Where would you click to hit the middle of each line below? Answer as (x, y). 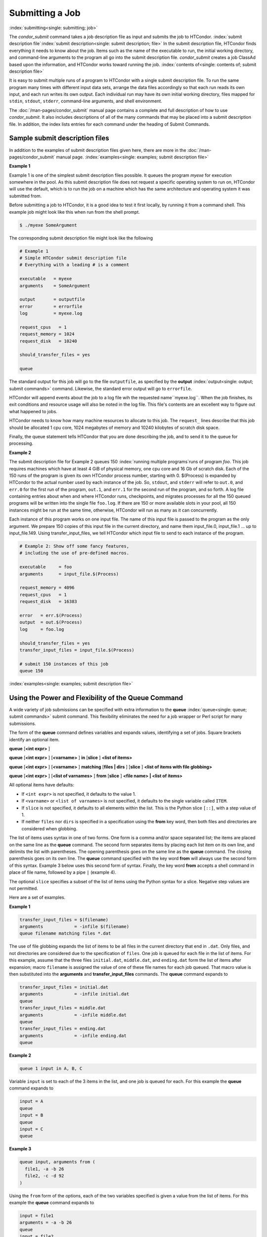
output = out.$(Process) (51, 622)
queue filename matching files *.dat (65, 933)
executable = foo (46, 567)
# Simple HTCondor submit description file (73, 258)
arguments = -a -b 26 (46, 1223)
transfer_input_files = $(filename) (64, 920)
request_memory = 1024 (47, 334)
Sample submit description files (59, 138)
